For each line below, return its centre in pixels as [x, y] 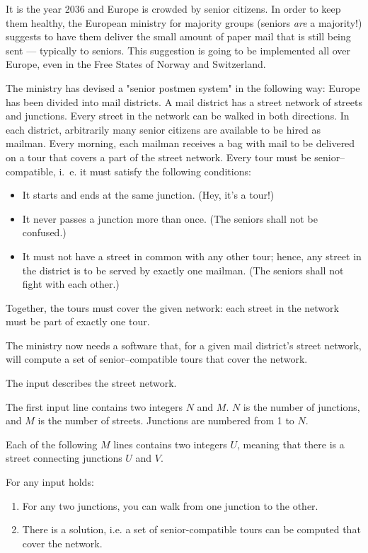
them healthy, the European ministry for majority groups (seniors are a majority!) [184, 22]
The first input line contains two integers [94, 406]
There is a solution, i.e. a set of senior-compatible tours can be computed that [191, 529]
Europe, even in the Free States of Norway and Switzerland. [136, 64]
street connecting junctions [64, 458]
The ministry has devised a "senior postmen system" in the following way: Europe [183, 87]
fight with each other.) [71, 284]
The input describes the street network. [91, 383]
